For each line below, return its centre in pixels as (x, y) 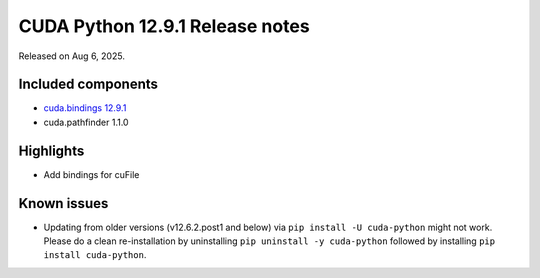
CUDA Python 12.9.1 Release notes (164, 26)
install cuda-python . (95, 255)
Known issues (63, 203)
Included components (88, 84)
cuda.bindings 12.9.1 (85, 108)
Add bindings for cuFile (91, 174)
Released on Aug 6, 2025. (71, 56)
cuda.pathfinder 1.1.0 (86, 122)
